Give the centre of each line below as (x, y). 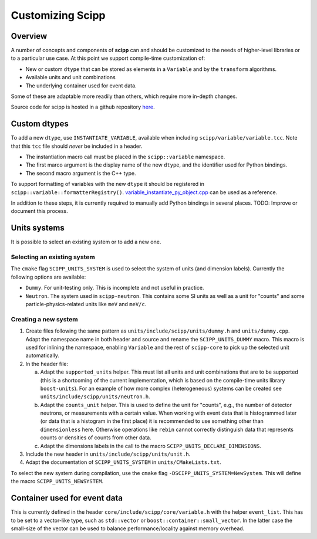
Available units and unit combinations (70, 77)
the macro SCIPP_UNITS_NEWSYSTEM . (57, 482)
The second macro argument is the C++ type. (81, 173)
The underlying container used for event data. (81, 86)
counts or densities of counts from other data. (96, 438)
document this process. (40, 211)
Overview (29, 36)
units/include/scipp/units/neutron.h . (95, 396)
